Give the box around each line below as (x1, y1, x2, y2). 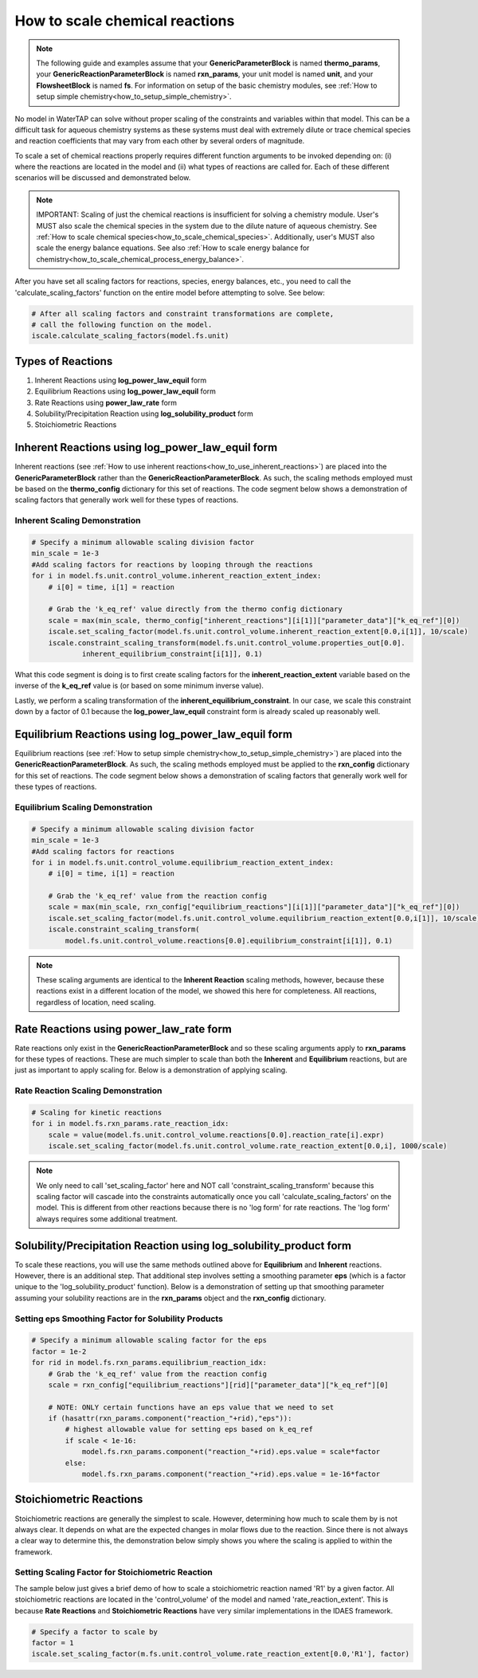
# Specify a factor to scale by (31, 1627, 159, 1637)
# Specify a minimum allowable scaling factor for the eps (31, 1335, 267, 1345)
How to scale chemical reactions (14, 12, 235, 29)
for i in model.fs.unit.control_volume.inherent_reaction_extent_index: (31, 571, 322, 581)
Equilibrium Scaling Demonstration (14, 802, 153, 813)
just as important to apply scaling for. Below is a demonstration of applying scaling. (14, 1065, 288, 1075)
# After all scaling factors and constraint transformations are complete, (31, 309, 335, 318)
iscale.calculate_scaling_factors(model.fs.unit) (31, 331, 229, 340)
